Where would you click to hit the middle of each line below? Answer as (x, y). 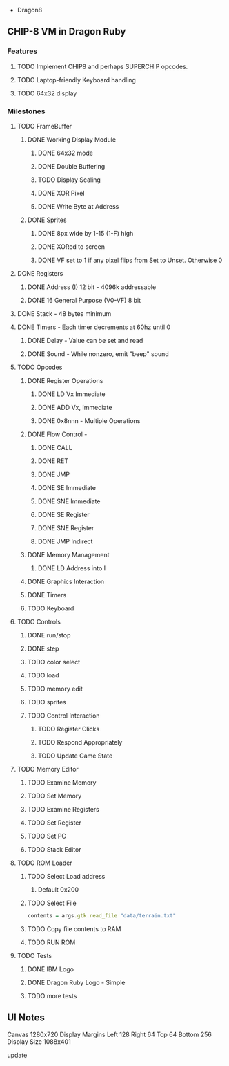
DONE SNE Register (66, 527)
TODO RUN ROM (51, 942)
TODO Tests (34, 955)
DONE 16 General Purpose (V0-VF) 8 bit (84, 300)
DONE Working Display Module (71, 139)
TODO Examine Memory (62, 782)
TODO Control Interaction (63, 716)
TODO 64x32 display (47, 93)
